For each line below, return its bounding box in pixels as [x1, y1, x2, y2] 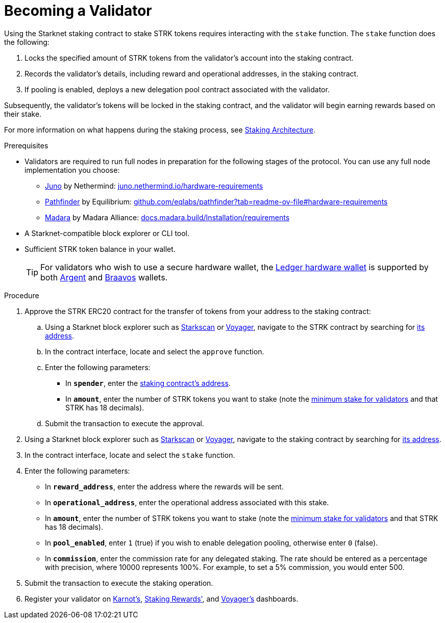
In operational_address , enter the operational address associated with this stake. [45, 498, 329, 507]
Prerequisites [4, 141, 48, 150]
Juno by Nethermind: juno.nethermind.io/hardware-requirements [45, 181, 263, 190]
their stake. [4, 109, 42, 118]
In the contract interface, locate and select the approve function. [45, 347, 264, 356]
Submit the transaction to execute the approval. [45, 419, 204, 428]
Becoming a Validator [4, 2, 152, 19]
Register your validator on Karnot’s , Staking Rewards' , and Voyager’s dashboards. [24, 594, 299, 603]
